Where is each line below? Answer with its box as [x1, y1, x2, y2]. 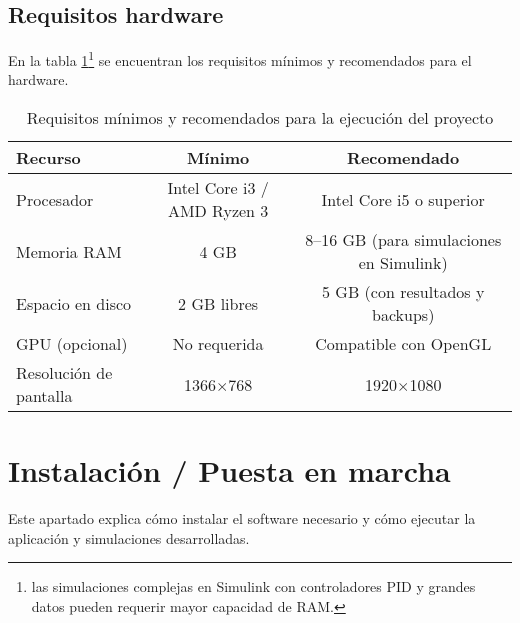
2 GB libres [178, 291, 259, 315]
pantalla [16, 384, 73, 408]
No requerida [172, 332, 264, 356]
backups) [372, 303, 435, 327]
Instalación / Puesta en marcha [8, 450, 451, 491]
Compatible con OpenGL [315, 332, 492, 356]
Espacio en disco [16, 291, 132, 315]
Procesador [16, 187, 94, 211]
